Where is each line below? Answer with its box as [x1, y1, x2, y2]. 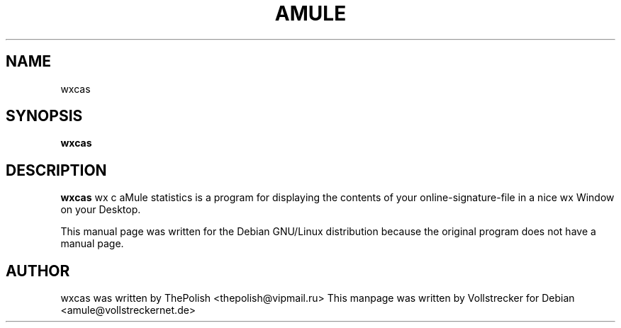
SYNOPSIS [6, 107, 83, 125]
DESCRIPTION [6, 161, 107, 179]
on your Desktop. [60, 203, 141, 216]
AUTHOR [6, 261, 70, 280]
